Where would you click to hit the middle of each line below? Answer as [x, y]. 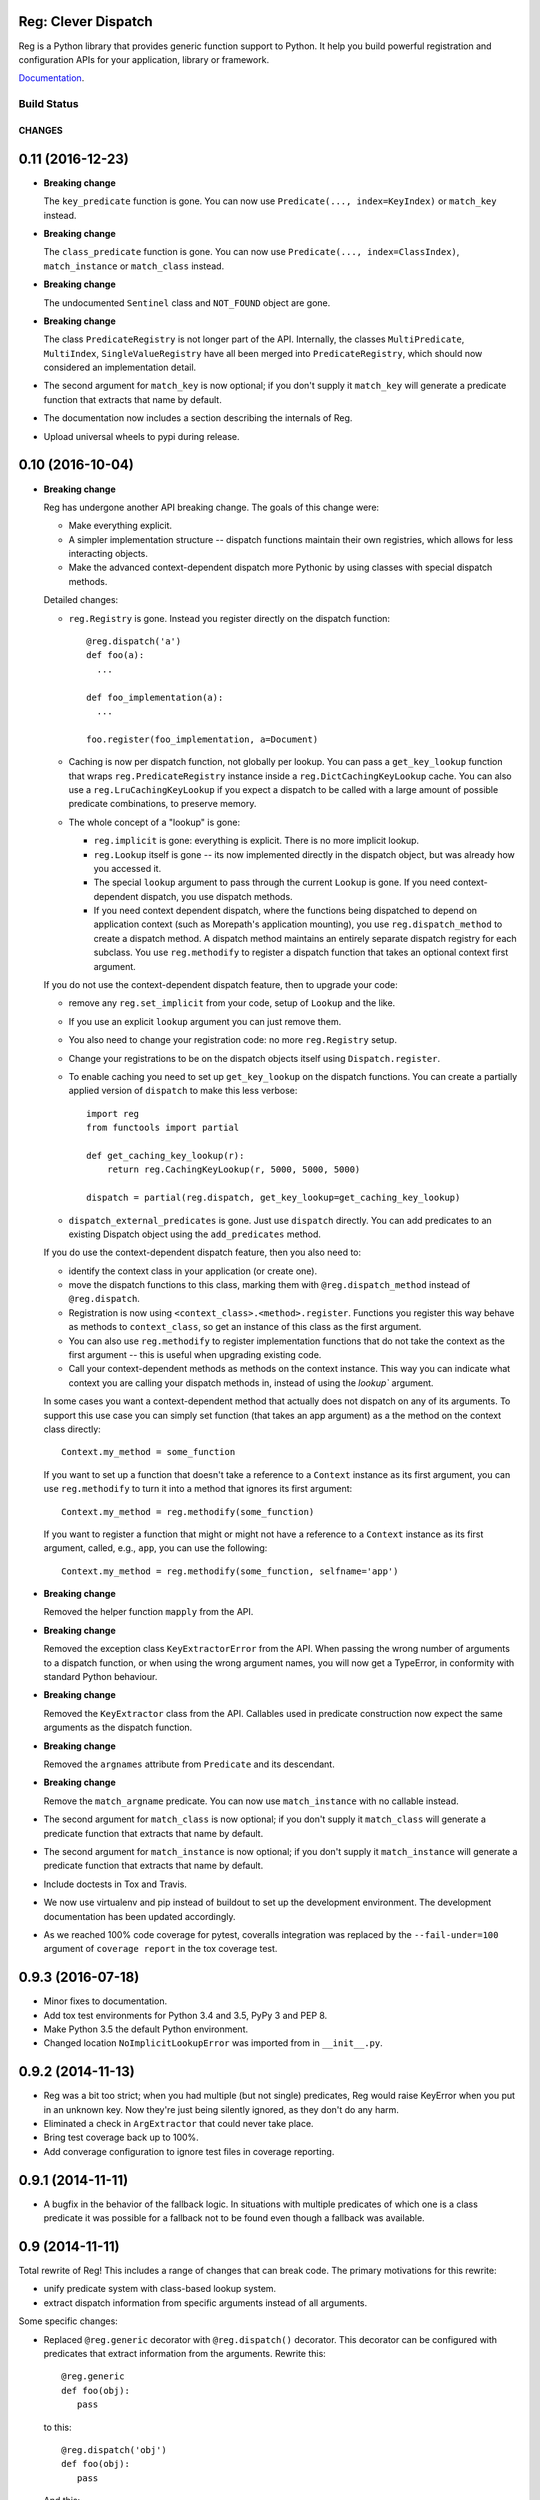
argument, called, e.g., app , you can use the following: [155, 1548]
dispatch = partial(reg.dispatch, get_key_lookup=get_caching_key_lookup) [273, 1198]
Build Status [48, 104]
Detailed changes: [81, 600]
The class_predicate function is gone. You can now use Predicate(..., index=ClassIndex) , [251, 252]
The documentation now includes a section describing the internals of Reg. [198, 418]
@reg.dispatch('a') [134, 641]
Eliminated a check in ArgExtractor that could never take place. [178, 2124]
